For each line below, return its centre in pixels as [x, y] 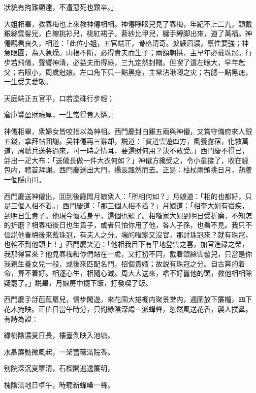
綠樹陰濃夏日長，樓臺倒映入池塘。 [59, 335]
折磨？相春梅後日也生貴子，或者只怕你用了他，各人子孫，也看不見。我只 [128, 225]
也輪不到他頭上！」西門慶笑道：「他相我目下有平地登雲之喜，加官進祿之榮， [126, 244]
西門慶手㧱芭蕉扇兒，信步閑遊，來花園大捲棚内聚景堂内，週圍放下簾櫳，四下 [128, 299]
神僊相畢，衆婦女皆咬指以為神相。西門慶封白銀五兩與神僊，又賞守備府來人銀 [128, 131]
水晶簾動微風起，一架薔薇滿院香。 [59, 351]
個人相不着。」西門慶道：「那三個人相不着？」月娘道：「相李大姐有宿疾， [133, 206]
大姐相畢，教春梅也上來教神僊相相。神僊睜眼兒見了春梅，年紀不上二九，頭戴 [128, 23]
